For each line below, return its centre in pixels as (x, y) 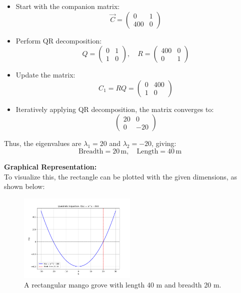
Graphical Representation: (50, 166)
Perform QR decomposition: (59, 40)
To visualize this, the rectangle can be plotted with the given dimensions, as (120, 176)
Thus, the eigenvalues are (43, 143)
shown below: (24, 186)
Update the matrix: (45, 75)
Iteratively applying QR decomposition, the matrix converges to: (115, 109)
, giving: (164, 143)
